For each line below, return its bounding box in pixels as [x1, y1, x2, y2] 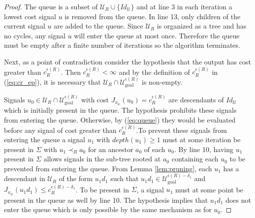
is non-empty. [141, 76, 183, 87]
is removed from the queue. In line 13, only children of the [64, 11, 241, 21]
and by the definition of [119, 66, 190, 77]
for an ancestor [88, 144, 133, 154]
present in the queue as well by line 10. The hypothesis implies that [4, 194, 208, 205]
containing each [171, 154, 219, 164]
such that [110, 173, 139, 184]
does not [225, 194, 251, 205]
